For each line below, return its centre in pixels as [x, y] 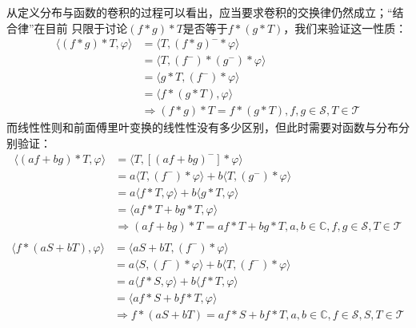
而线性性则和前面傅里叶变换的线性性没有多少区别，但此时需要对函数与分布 [202, 127]
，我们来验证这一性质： [345, 28]
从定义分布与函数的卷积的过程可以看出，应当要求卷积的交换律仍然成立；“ [200, 12]
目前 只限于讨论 [86, 28]
